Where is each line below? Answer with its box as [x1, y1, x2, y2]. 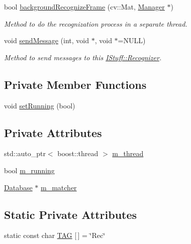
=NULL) [118, 35, 146, 46]
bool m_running [4, 165, 55, 175]
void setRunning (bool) [4, 100, 75, 110]
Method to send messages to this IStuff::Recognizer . [4, 52, 162, 62]
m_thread [112, 148, 144, 159]
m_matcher [41, 182, 77, 192]
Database [4, 182, 33, 192]
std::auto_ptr [4, 148, 46, 159]
